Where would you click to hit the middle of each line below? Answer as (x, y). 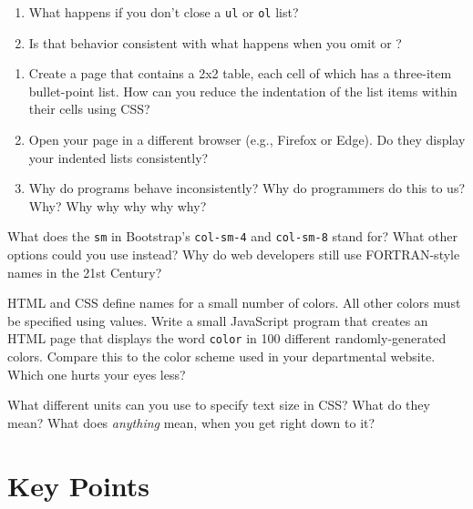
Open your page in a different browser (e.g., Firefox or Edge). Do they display (247, 140)
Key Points (79, 485)
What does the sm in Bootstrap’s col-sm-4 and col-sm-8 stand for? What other (232, 236)
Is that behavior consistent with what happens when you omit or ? (215, 42)
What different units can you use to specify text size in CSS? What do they (219, 405)
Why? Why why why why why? (118, 205)
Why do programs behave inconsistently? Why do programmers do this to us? (247, 188)
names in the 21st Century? (85, 272)
